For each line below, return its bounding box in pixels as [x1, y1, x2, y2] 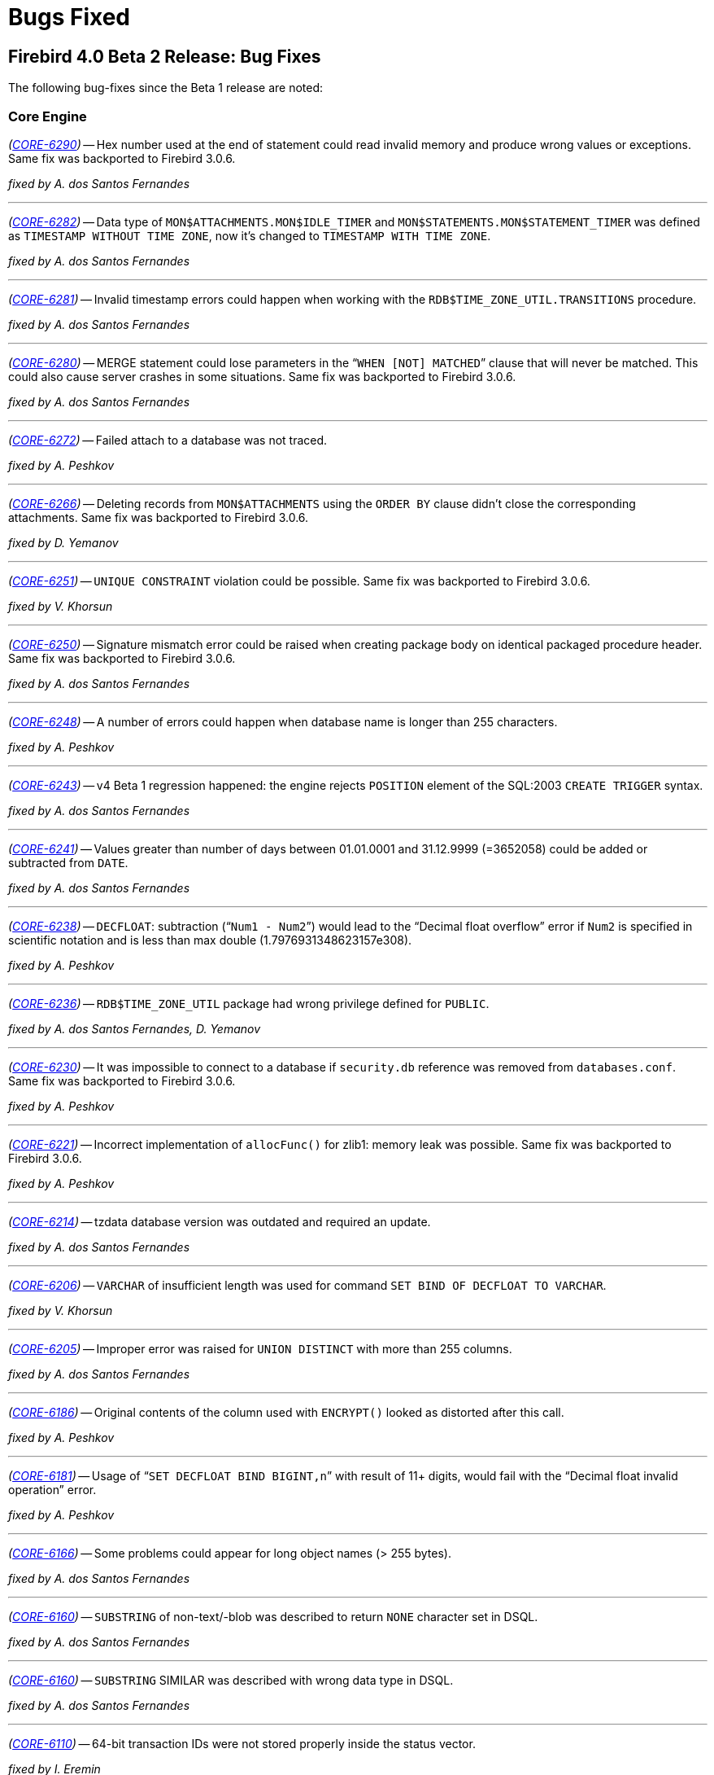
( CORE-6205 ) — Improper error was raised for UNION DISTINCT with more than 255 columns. [8, 1341, 512, 1356]
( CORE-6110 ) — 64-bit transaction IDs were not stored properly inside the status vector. [8, 1736, 476, 1751]
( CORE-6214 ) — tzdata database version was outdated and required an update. [8, 1214, 431, 1229]
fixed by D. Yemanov [8, 535, 119, 550]
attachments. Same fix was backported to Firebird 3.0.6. [8, 510, 309, 524]
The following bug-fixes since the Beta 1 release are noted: [8, 81, 324, 95]
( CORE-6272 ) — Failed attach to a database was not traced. [8, 432, 328, 447]
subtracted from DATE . [8, 855, 128, 870]
